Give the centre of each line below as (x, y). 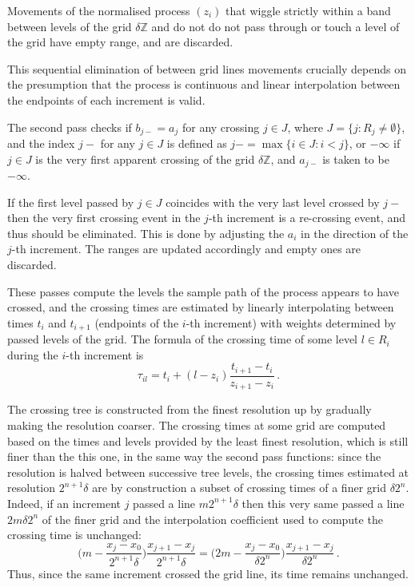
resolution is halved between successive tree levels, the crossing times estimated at (208, 472)
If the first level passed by (71, 202)
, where (305, 127)
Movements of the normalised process (99, 10)
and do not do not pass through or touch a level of (275, 26)
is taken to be (356, 159)
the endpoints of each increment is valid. (106, 99)
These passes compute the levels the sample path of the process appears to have (203, 291)
